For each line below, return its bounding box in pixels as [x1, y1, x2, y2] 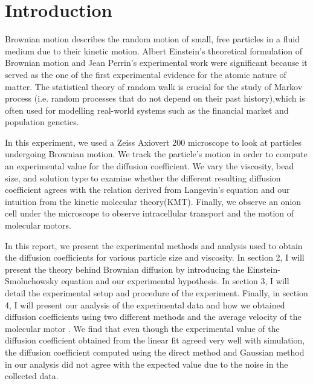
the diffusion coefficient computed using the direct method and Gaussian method [5, 345, 305, 358]
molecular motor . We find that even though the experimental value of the [5, 322, 280, 334]
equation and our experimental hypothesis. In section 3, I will [61, 275, 289, 287]
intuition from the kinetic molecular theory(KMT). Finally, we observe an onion [5, 195, 302, 207]
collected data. [5, 369, 59, 382]
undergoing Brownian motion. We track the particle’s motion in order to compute [5, 148, 308, 160]
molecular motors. [5, 219, 71, 232]
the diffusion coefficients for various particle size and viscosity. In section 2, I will [5, 251, 305, 264]
